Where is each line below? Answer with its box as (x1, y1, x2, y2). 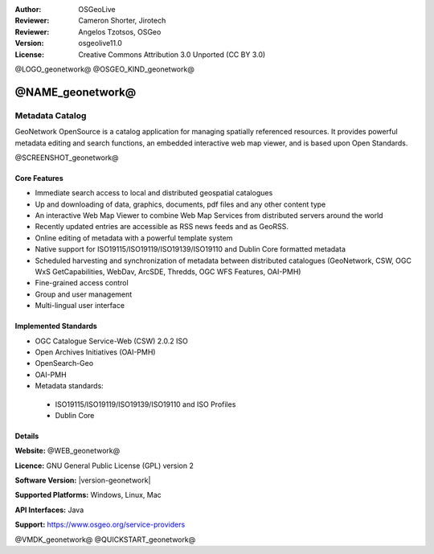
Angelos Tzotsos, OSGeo (78, 27, 162, 36)
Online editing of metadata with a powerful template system (35, 233, 233, 243)
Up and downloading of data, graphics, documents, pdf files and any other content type (35, 199, 326, 209)
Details (14, 431, 39, 441)
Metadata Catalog (14, 109, 87, 121)
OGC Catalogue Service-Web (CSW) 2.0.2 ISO (35, 336, 189, 346)
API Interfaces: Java (14, 505, 84, 515)
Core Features (14, 173, 63, 183)
